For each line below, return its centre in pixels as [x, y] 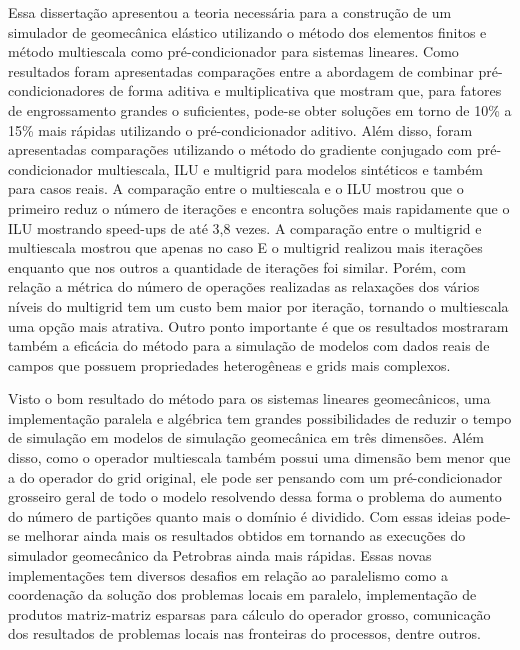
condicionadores [56, 90]
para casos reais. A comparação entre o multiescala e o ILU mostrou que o [236, 188]
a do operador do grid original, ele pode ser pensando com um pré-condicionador [255, 476]
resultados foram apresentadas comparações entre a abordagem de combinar [241, 70]
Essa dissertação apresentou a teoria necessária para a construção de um [230, 12]
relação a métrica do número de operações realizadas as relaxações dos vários [244, 286]
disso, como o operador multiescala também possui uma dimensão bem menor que [259, 457]
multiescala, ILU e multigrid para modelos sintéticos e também [290, 168]
